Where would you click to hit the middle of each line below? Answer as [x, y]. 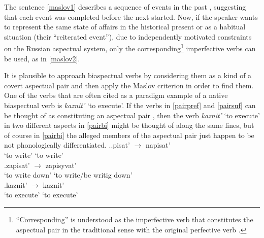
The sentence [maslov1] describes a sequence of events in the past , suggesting [125, 7]
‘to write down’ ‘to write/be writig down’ [68, 175]
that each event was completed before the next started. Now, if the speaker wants [131, 16]
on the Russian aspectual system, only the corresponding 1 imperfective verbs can [130, 48]
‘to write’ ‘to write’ [34, 155]
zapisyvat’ [61, 165]
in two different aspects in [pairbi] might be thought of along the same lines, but [129, 125]
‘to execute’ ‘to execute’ [41, 195]
